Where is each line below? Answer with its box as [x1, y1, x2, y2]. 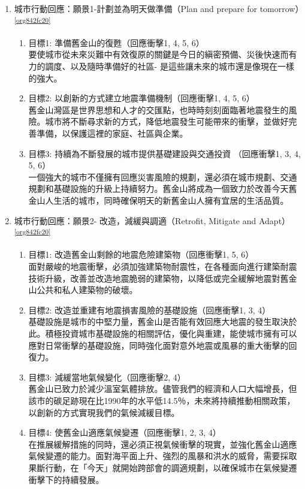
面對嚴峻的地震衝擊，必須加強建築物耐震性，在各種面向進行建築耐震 [28, 260, 297, 272]
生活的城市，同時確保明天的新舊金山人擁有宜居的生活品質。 [53, 194, 289, 206]
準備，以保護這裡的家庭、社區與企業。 [37, 127, 188, 139]
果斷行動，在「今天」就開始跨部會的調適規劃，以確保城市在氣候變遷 [28, 461, 297, 473]
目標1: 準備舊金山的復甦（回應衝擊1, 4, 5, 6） [28, 36, 204, 49]
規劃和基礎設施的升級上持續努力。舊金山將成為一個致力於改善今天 [28, 182, 289, 195]
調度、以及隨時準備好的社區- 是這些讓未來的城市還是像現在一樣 [45, 60, 294, 73]
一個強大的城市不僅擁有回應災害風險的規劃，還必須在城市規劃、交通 [28, 170, 297, 183]
